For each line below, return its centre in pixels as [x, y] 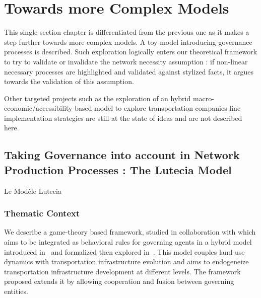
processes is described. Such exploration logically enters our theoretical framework [131, 52]
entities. [16, 291]
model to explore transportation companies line [168, 108]
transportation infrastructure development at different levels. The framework [122, 271]
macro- [203, 98]
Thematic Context [42, 213]
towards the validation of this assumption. [69, 81]
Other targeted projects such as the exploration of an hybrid [97, 98]
